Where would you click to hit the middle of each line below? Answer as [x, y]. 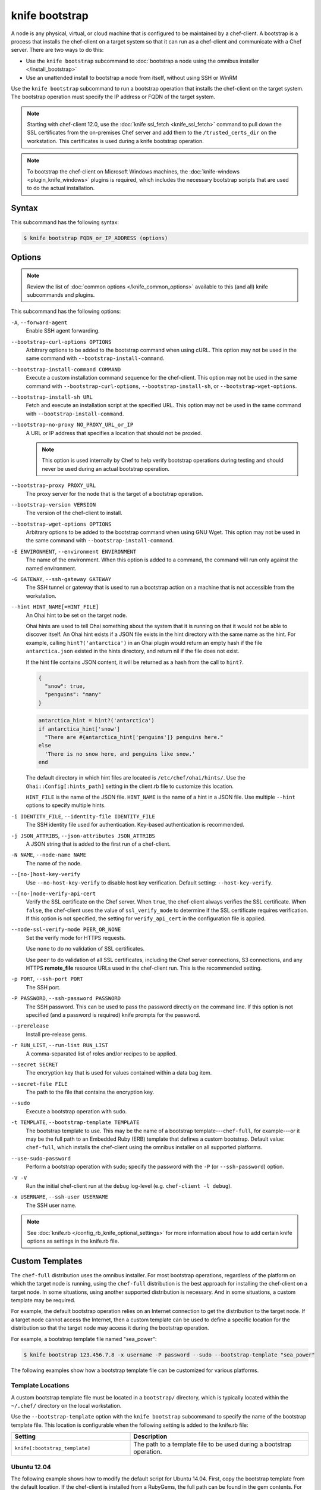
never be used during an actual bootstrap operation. [106, 468]
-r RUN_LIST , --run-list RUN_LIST [59, 1045]
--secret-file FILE [39, 1084]
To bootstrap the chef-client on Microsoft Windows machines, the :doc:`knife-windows [133, 171]
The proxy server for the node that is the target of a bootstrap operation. [114, 493]
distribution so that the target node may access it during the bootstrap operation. [110, 1328]
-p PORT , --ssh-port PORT [47, 979]
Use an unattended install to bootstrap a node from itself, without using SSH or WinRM [132, 77]
